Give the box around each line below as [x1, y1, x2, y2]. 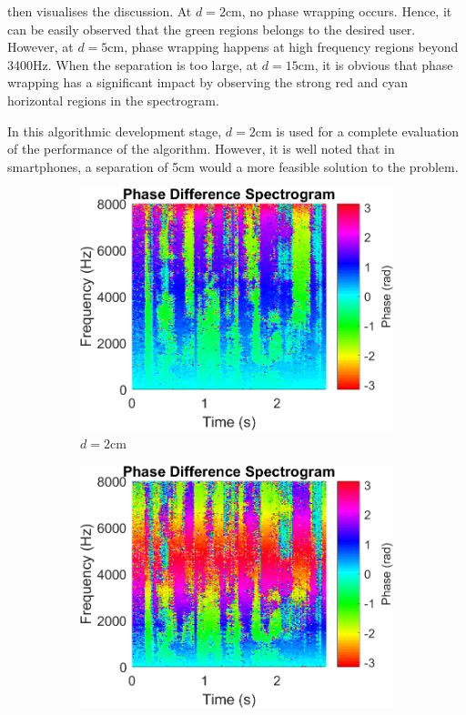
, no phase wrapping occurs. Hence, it [241, 2, 452, 20]
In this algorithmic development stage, [7, 121, 222, 140]
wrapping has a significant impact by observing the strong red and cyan [7, 73, 408, 92]
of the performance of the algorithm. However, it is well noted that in [7, 139, 395, 158]
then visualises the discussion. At [7, 2, 192, 20]
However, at [7, 37, 74, 56]
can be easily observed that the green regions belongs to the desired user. [7, 19, 416, 38]
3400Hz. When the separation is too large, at [7, 55, 258, 74]
